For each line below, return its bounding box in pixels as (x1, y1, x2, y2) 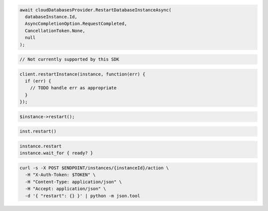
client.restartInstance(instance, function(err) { (19, 71, 146, 77)
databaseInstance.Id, (25, 14, 78, 19)
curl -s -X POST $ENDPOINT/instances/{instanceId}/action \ (19, 165, 169, 171)
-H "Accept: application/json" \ (25, 186, 106, 192)
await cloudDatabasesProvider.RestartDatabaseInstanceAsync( (19, 7, 172, 12)
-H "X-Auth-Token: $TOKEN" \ (25, 172, 96, 178)
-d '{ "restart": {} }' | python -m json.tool (25, 193, 140, 199)
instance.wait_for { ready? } (19, 150, 93, 156)
